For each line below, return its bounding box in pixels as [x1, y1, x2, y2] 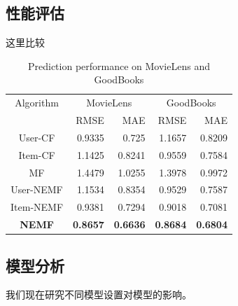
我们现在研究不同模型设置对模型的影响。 [6, 287, 192, 302]
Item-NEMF [10, 200, 64, 214]
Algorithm [15, 95, 59, 110]
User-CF [18, 130, 55, 144]
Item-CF [18, 147, 55, 162]
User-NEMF [10, 182, 63, 197]
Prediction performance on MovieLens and [27, 58, 210, 73]
